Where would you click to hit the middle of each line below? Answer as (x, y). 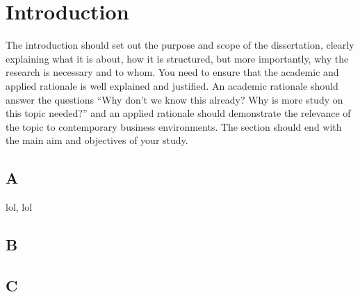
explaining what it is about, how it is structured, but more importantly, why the (177, 58)
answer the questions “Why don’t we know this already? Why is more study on (174, 99)
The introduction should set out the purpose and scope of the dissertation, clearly (180, 45)
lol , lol (19, 207)
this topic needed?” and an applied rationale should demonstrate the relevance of (178, 113)
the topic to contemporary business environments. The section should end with (174, 126)
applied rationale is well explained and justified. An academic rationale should (172, 85)
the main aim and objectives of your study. (97, 140)
